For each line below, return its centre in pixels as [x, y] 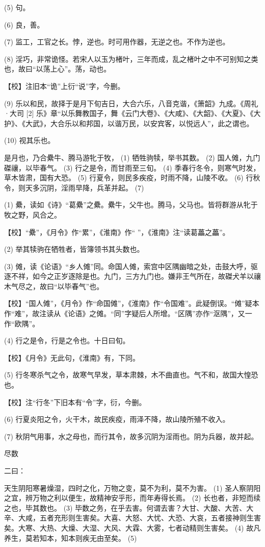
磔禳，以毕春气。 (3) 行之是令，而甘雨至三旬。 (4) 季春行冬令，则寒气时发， [132, 167]
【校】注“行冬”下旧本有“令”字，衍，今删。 [75, 402]
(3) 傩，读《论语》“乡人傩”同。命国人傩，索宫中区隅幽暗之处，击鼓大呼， [127, 266]
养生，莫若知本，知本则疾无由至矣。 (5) [71, 538]
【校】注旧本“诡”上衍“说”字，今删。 [64, 86]
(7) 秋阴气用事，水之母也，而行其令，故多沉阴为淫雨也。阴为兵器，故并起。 [131, 436]
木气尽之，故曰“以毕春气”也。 [54, 286]
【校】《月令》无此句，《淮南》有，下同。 [72, 357]
